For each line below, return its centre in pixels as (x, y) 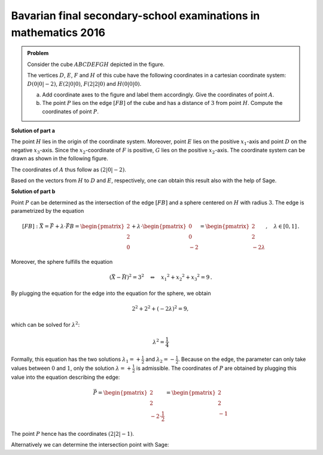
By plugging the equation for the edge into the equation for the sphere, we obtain (111, 293)
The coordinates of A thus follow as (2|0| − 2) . (69, 169)
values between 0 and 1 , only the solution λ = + (71, 368)
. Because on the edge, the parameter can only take (242, 359)
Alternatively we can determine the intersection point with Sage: (90, 445)
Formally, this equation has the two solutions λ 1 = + (76, 360)
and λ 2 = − (160, 360)
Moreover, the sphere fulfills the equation (62, 262)
